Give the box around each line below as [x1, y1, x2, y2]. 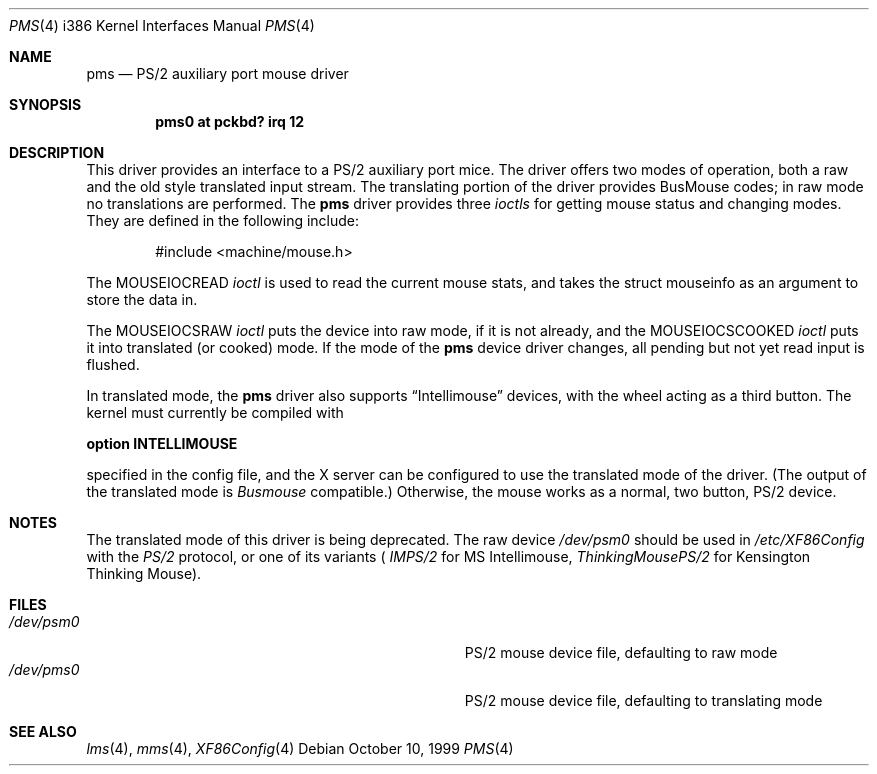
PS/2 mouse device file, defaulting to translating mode [464, 692, 823, 709]
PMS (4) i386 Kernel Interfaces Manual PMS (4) [9, 17, 315, 34]
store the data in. [86, 291, 198, 308]
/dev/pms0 [9, 661, 80, 678]
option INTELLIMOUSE [86, 435, 238, 452]
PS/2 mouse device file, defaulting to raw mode [464, 644, 778, 661]
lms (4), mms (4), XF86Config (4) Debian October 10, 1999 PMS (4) [86, 740, 514, 757]
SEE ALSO [9, 723, 77, 740]
